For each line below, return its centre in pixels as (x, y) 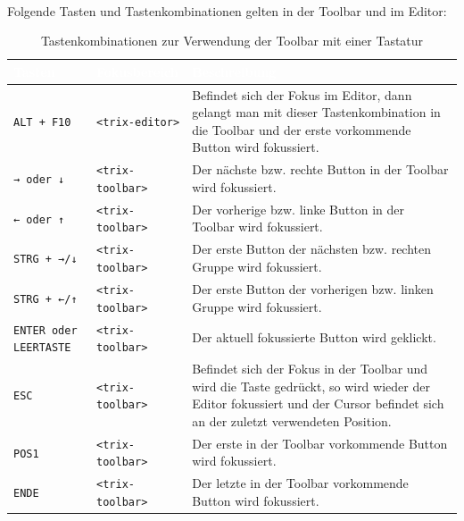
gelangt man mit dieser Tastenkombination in (316, 112)
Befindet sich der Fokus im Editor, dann (302, 94)
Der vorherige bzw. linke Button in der (298, 209)
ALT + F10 (42, 122)
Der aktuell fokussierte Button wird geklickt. (314, 337)
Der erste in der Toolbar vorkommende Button (320, 443)
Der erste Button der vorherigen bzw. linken (313, 289)
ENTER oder (46, 330)
